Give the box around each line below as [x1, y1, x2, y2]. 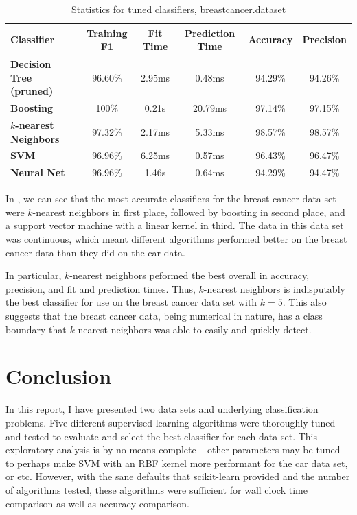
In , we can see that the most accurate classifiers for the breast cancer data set [5, 191, 336, 206]
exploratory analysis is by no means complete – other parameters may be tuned [5, 442, 341, 457]
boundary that [5, 322, 67, 336]
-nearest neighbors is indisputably [203, 281, 345, 296]
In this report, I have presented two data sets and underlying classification [5, 402, 319, 416]
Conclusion [5, 362, 112, 390]
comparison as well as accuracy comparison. [5, 496, 189, 510]
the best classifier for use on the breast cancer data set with [5, 295, 257, 309]
